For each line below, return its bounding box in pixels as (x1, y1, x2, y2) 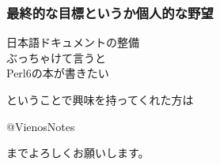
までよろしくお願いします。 (6, 144, 150, 161)
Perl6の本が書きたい (6, 65, 109, 81)
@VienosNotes (6, 118, 75, 134)
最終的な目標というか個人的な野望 (6, 2, 214, 22)
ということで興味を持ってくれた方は (6, 92, 194, 107)
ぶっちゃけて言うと (6, 49, 106, 66)
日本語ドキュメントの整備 (6, 34, 139, 51)
